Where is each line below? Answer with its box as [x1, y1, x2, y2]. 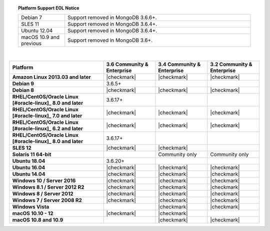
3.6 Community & [106, 60, 148, 67]
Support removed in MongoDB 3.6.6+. [67, 14, 157, 21]
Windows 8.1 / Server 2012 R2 [12, 184, 84, 191]
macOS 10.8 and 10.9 [12, 216, 63, 223]
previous [20, 40, 42, 47]
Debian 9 [12, 80, 34, 87]
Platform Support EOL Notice [18, 5, 79, 11]
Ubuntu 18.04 [12, 157, 45, 164]
